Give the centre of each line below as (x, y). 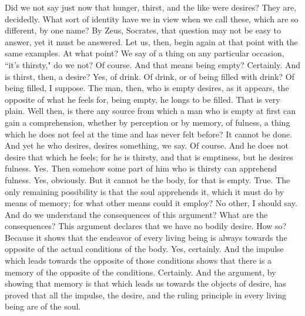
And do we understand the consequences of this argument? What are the (136, 214)
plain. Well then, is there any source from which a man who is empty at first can (150, 111)
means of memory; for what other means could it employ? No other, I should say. (151, 203)
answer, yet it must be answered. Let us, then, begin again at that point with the (151, 41)
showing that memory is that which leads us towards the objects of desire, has (146, 283)
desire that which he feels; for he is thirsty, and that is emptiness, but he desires (149, 157)
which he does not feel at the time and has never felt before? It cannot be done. (149, 134)
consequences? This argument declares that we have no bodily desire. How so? (146, 226)
